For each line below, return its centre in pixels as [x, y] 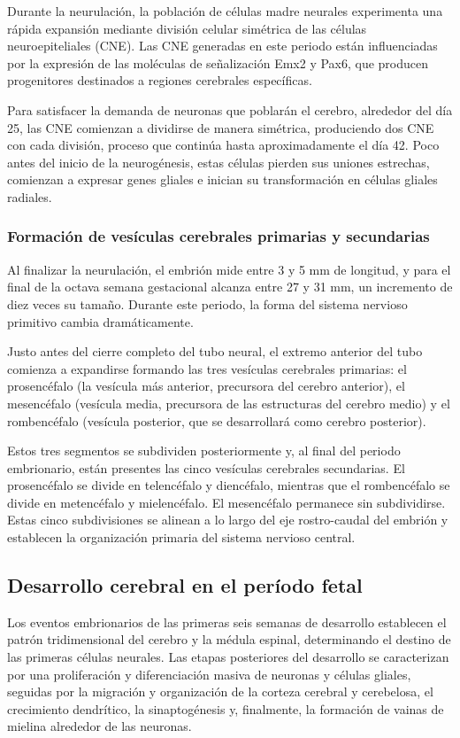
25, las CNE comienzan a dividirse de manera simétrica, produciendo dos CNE [221, 127]
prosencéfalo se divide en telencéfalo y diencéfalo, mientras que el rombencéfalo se [229, 485]
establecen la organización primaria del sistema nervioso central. [181, 537]
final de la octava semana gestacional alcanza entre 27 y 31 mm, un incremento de [230, 287]
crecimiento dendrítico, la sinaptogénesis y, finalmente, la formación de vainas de [226, 708]
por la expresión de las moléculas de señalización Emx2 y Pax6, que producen [218, 62]
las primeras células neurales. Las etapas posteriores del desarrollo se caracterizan [228, 657]
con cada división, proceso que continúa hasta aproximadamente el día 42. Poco [223, 145]
